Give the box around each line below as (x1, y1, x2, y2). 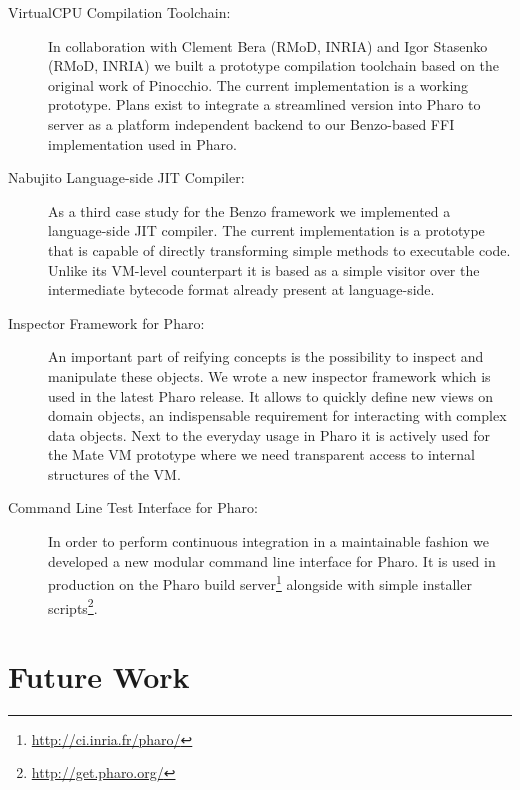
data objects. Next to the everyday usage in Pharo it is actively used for (48, 424, 490, 445)
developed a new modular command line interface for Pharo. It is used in (48, 550, 496, 571)
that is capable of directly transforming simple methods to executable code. (48, 239, 511, 260)
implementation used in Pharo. (48, 133, 237, 154)
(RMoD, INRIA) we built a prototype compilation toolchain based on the (48, 55, 500, 76)
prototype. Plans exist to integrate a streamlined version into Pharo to (48, 94, 481, 115)
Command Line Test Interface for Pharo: (8, 497, 258, 518)
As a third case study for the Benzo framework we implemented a (48, 200, 451, 221)
